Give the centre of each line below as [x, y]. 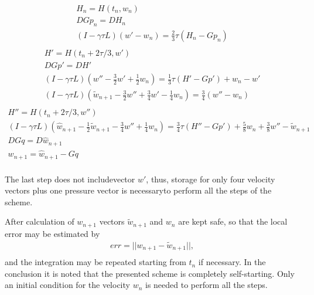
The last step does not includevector [70, 179]
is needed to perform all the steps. [206, 285]
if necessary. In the [232, 262]
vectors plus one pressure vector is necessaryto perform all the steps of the [138, 190]
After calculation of [40, 221]
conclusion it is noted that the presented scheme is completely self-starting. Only [150, 273]
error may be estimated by [52, 233]
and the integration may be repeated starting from [95, 262]
